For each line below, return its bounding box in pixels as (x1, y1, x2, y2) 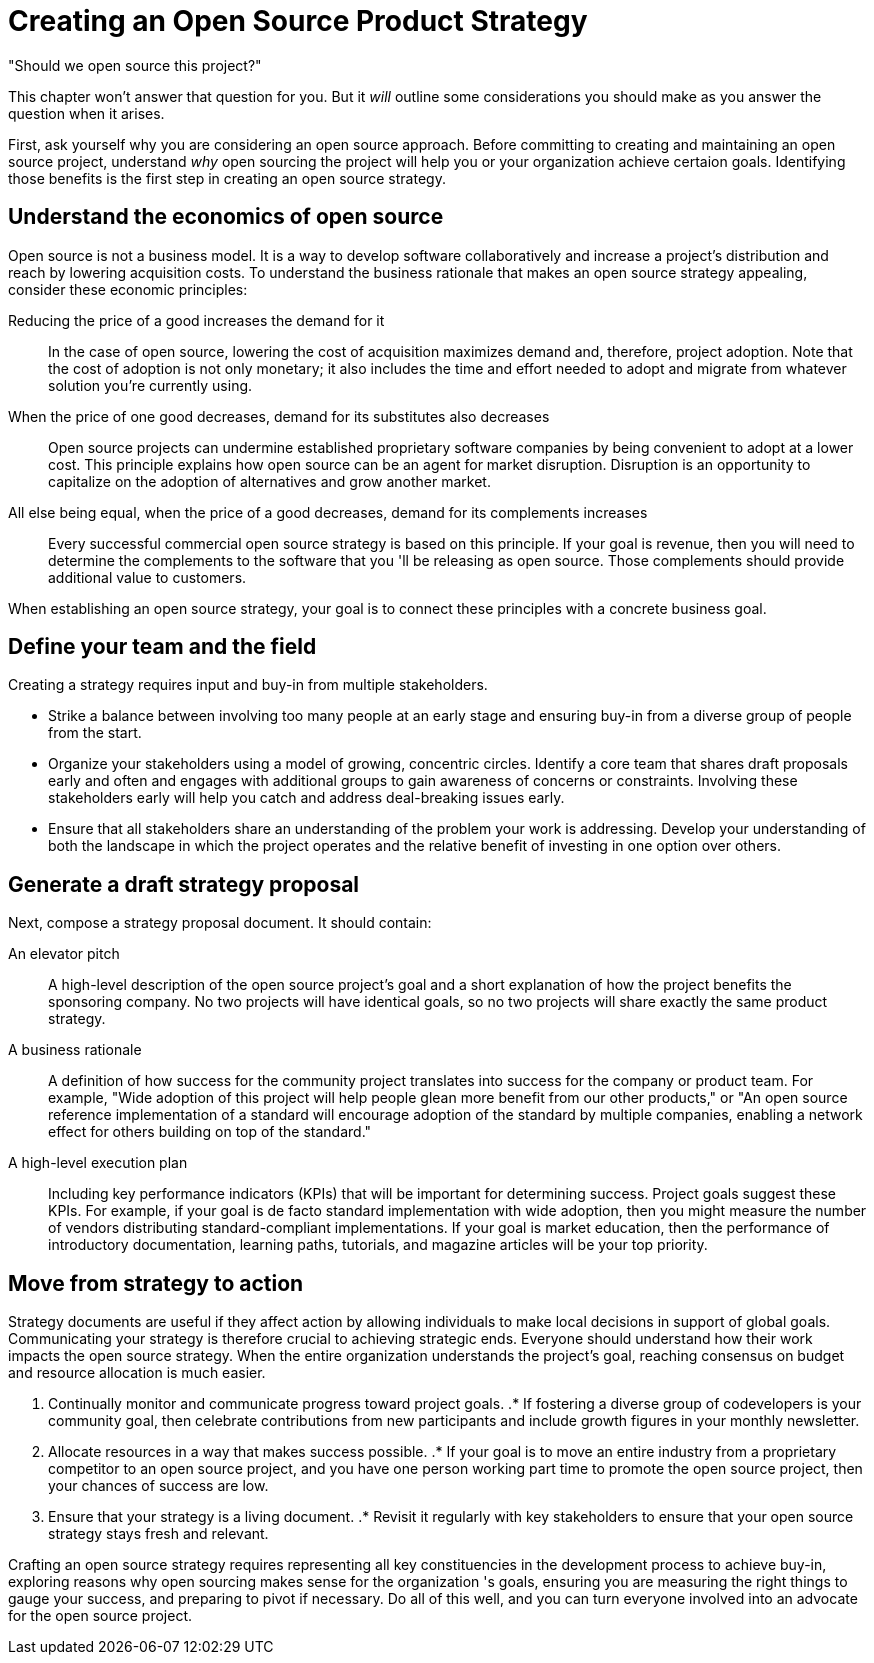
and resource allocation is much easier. (8, 1364, 266, 1382)
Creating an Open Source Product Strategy (8, 4, 588, 38)
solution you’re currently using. (48, 376, 253, 394)
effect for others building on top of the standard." (48, 1123, 372, 1141)
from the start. (48, 724, 142, 742)
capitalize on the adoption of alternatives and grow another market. (48, 472, 491, 490)
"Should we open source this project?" (8, 56, 262, 74)
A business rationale (8, 1041, 142, 1059)
